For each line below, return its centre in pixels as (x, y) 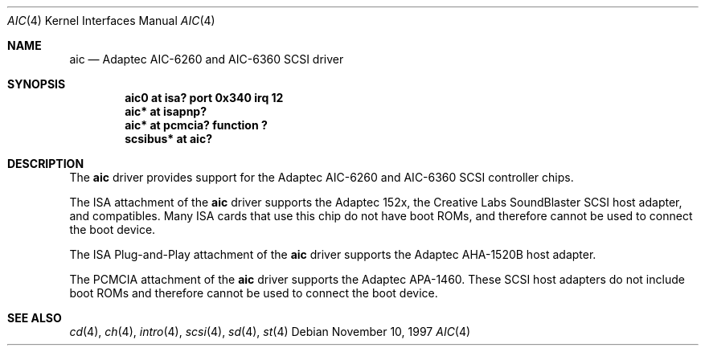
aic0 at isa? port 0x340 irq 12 (204, 98)
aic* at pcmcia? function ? (196, 125)
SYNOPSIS (37, 84)
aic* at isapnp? (166, 111)
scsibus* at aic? (168, 139)
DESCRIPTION (46, 164)
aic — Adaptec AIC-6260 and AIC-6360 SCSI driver (207, 59)
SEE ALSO (35, 318)
